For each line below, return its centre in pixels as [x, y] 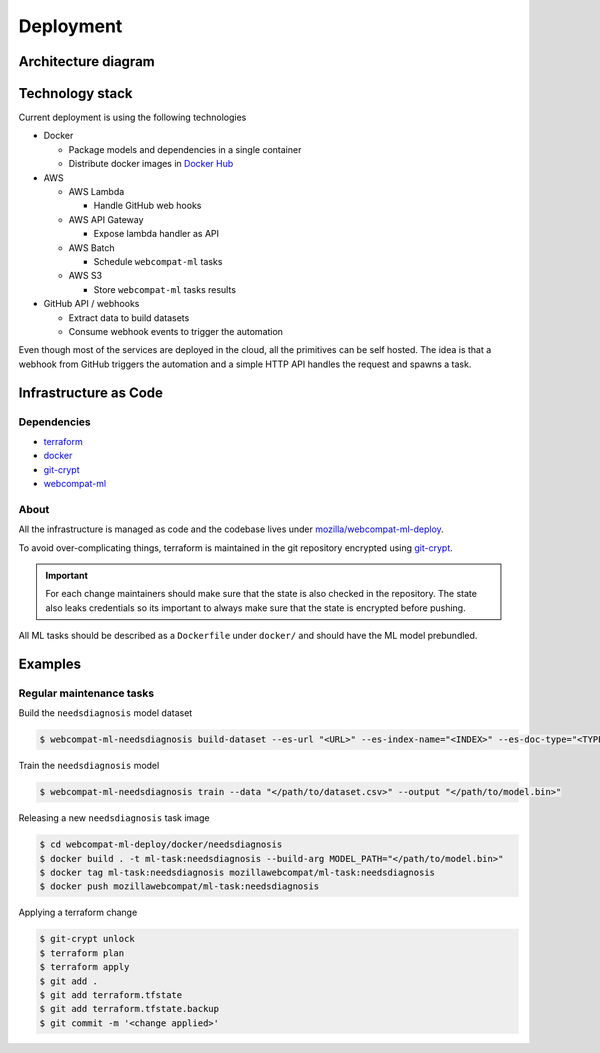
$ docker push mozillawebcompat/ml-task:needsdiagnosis [179, 886]
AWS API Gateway [106, 219]
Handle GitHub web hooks [147, 206]
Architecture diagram [86, 61]
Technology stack [76, 93]
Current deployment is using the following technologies [132, 117]
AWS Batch [91, 247]
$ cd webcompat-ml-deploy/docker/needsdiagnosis [161, 844]
